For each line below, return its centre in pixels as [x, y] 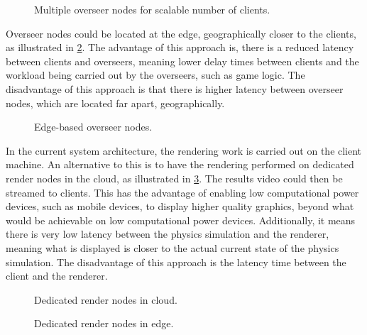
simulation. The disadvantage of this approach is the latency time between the [176, 262]
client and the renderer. [57, 276]
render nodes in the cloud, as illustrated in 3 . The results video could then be [174, 178]
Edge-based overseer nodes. [93, 127]
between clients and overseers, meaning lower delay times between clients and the [182, 61]
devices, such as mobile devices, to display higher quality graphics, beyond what [180, 206]
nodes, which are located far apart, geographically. [115, 103]
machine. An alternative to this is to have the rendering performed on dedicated [180, 164]
